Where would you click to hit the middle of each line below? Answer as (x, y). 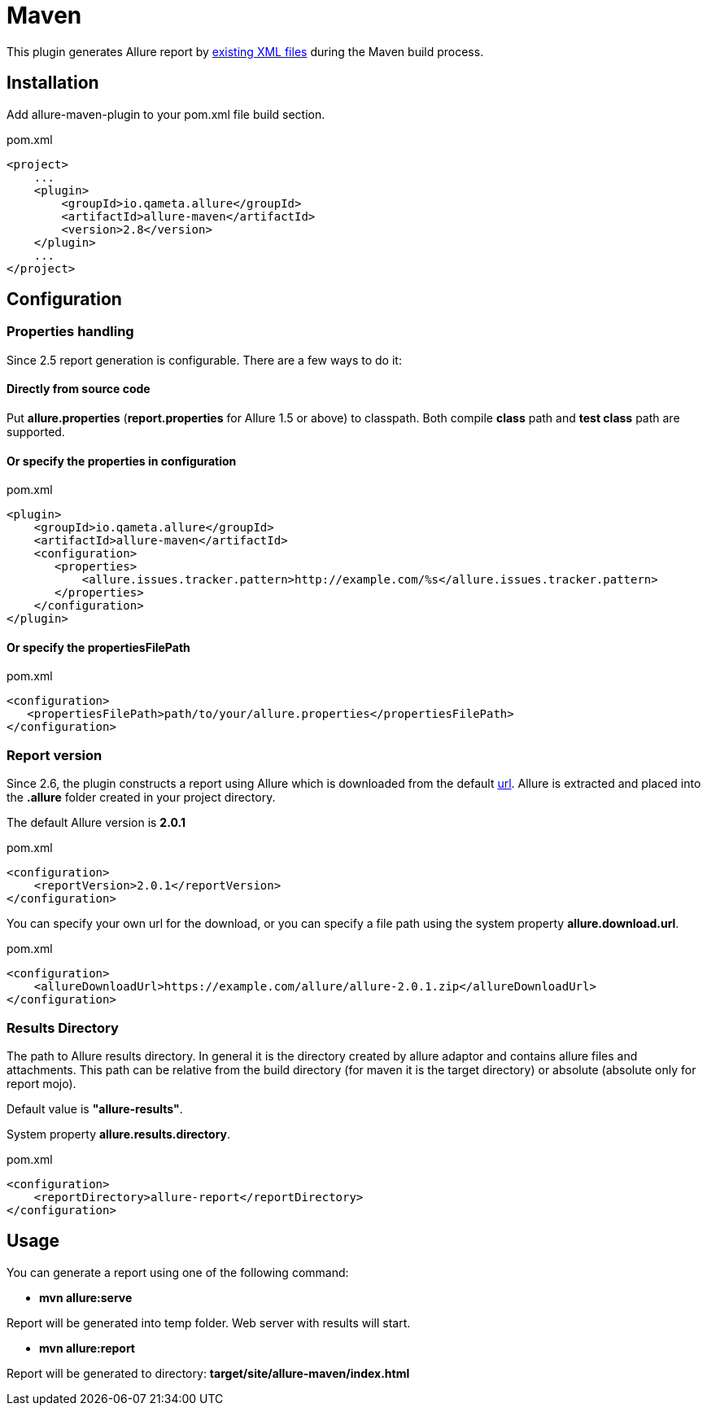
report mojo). (41, 1083)
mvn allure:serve (86, 1297)
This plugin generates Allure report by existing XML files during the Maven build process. (245, 51)
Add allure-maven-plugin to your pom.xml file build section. (166, 114)
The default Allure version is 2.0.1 (96, 823)
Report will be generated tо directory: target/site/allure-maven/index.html (208, 1373)
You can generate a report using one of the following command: (178, 1272)
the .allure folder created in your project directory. (141, 798)
